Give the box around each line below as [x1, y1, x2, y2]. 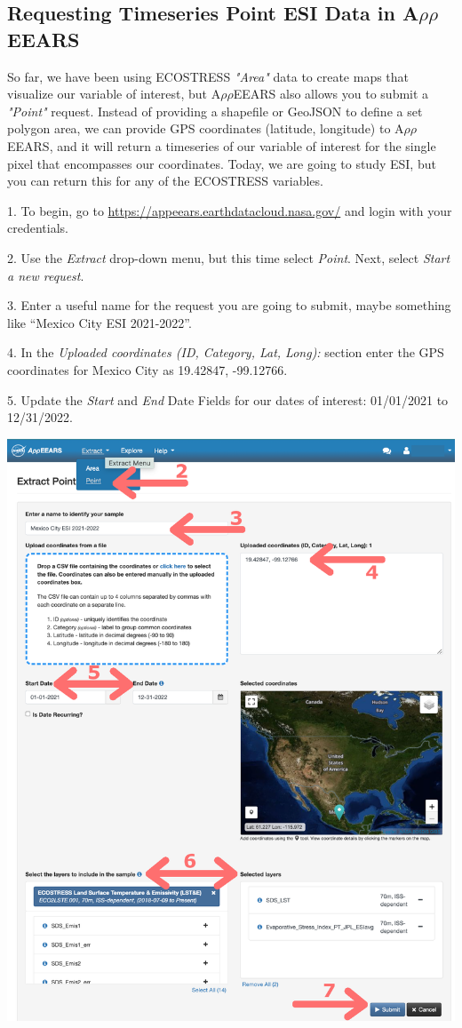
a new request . [7, 266, 84, 284]
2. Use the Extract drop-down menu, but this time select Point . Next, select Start [7, 248, 450, 267]
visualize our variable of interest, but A [7, 84, 221, 103]
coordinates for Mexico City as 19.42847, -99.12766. [7, 360, 288, 379]
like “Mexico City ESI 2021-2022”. [7, 313, 192, 331]
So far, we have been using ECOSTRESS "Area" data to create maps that [7, 67, 410, 85]
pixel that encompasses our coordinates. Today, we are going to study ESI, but [7, 154, 436, 172]
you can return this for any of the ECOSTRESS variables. [7, 171, 323, 190]
